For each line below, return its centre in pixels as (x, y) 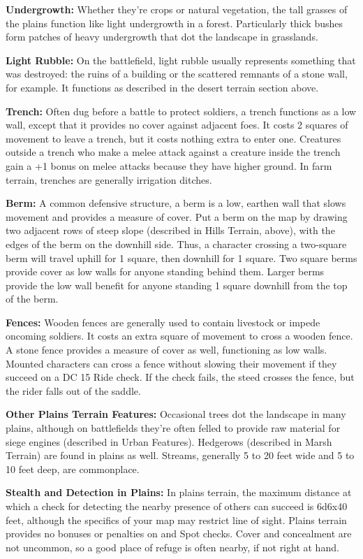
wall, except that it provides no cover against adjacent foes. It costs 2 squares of (177, 125)
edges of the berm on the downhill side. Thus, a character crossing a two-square (176, 244)
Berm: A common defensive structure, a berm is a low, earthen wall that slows (176, 203)
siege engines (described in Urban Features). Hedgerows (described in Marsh (169, 441)
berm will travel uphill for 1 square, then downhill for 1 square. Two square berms (181, 257)
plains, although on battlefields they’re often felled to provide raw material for (173, 428)
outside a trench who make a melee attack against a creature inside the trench (173, 152)
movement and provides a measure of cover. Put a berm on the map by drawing (177, 216)
